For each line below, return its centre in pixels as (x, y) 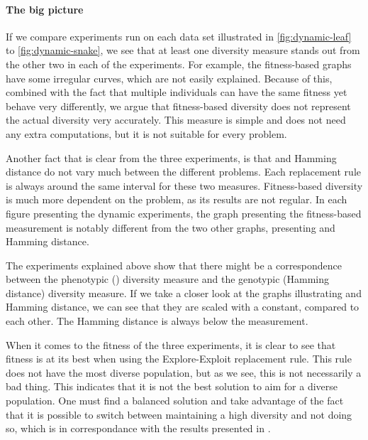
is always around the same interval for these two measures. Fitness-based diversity (184, 185)
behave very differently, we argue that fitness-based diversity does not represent (178, 106)
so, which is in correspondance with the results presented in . (138, 428)
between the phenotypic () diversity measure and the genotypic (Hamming (167, 279)
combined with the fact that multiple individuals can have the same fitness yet (177, 92)
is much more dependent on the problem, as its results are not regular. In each (177, 199)
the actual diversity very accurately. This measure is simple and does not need (176, 120)
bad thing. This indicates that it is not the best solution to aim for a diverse (172, 386)
